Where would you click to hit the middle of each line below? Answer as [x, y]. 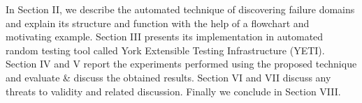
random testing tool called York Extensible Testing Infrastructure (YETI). [165, 50]
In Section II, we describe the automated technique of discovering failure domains [180, 9]
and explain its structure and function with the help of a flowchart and [158, 23]
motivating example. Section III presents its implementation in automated [165, 37]
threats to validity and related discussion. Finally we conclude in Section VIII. [173, 91]
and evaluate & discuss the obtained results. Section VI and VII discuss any [168, 77]
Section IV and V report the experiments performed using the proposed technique [181, 64]
